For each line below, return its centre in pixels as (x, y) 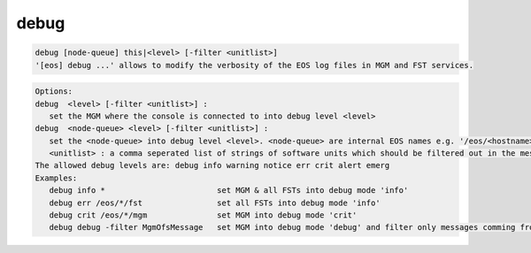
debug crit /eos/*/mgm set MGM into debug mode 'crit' (203, 215)
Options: (54, 92)
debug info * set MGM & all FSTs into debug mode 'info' (229, 191)
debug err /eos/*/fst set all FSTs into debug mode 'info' (215, 203)
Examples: (56, 178)
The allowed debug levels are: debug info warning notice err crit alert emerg (212, 165)
